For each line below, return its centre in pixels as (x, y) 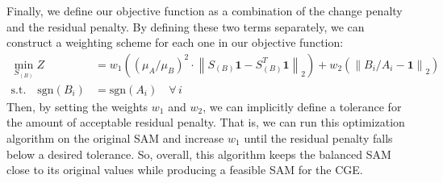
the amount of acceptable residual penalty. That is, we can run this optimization (206, 122)
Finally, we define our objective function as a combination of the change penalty (205, 10)
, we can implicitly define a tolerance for (302, 106)
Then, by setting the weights (77, 106)
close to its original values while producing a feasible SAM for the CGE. (185, 170)
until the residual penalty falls (318, 137)
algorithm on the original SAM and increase (115, 137)
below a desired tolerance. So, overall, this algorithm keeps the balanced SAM (199, 154)
